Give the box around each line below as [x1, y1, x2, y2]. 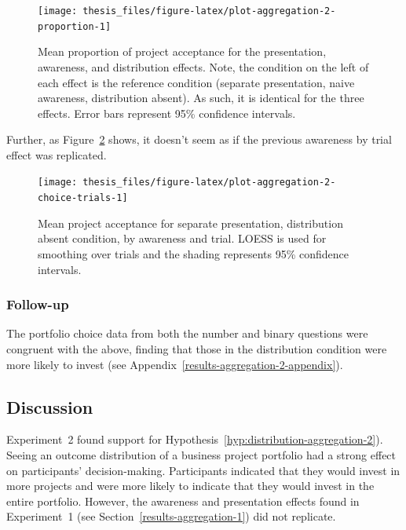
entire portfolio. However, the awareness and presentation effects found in [6, 492, 360, 509]
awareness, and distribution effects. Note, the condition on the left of [38, 58, 369, 75]
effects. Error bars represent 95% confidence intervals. [38, 104, 296, 121]
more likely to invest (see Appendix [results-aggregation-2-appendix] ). [6, 356, 343, 372]
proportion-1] [38, 20, 112, 32]
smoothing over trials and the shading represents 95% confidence [38, 245, 349, 261]
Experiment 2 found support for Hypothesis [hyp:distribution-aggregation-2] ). [6, 431, 383, 448]
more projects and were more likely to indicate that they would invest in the [6, 477, 375, 494]
